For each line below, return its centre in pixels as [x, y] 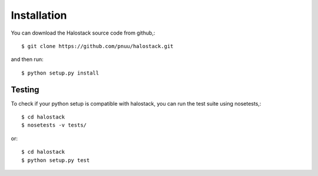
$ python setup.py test [56, 160]
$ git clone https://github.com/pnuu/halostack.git [97, 46]
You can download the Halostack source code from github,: [83, 33]
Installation [39, 15]
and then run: [27, 59]
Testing [25, 89]
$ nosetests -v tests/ [54, 125]
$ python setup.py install [60, 73]
